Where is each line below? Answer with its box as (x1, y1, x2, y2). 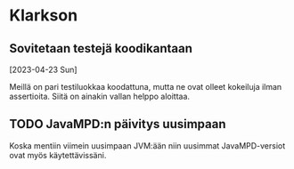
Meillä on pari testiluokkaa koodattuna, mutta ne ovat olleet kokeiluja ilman (9, 82, 282, 92)
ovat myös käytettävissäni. (9, 149, 107, 160)
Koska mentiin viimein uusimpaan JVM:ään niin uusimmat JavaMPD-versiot (9, 140, 286, 151)
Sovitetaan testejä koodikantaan (9, 41, 193, 56)
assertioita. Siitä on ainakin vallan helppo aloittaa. (9, 91, 190, 101)
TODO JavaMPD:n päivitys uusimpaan (9, 117, 226, 132)
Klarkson (9, 5, 78, 26)
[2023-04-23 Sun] (9, 64, 78, 75)
